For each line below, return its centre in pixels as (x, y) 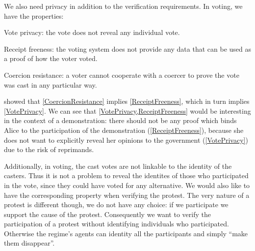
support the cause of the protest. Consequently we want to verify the (107, 214)
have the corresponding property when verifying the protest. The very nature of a (127, 195)
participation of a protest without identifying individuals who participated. (116, 224)
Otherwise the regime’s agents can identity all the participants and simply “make (126, 233)
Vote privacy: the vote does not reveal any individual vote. (92, 32)
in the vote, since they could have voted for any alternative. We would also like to (127, 185)
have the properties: (34, 16)
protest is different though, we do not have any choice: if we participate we (116, 204)
